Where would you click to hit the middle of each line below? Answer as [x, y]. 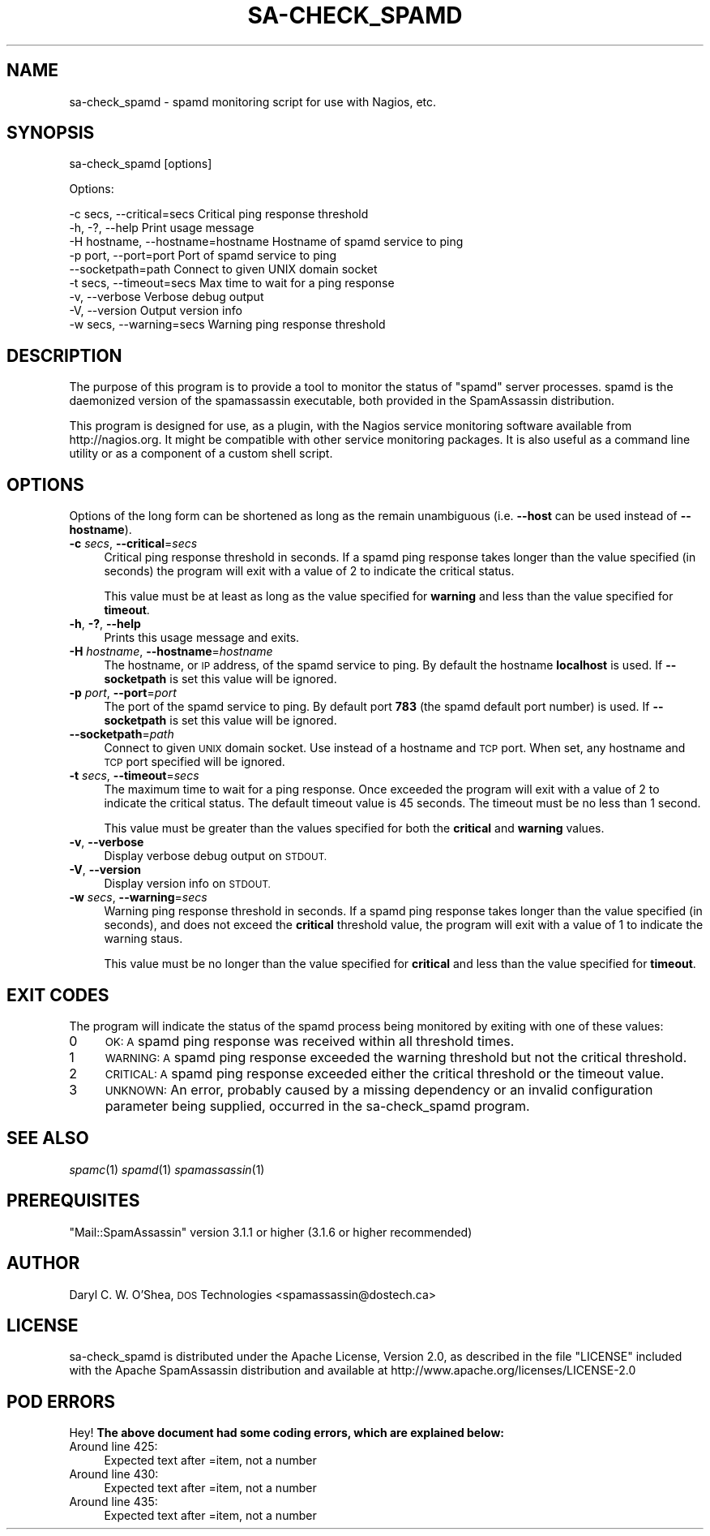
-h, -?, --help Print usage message [162, 228]
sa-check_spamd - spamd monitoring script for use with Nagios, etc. [253, 101]
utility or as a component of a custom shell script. [201, 454]
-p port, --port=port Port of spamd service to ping [203, 256]
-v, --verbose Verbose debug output [167, 297]
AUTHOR [43, 1263]
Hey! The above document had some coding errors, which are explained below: [287, 1433]
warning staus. [143, 939]
